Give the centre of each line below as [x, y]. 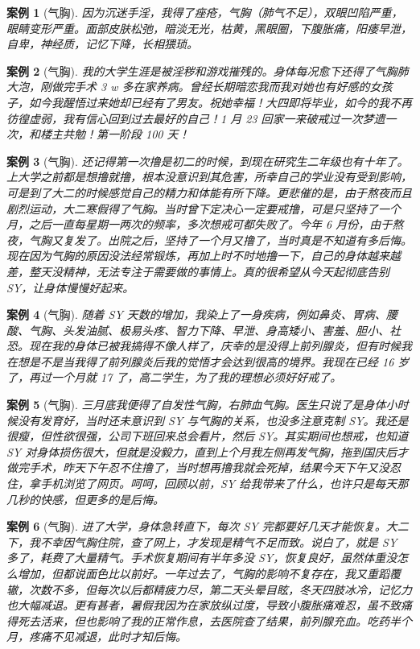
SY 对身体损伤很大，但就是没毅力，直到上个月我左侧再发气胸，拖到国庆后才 [208, 451]
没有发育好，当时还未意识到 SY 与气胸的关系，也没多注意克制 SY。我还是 [213, 420]
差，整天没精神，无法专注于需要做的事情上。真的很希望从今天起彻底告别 [198, 271]
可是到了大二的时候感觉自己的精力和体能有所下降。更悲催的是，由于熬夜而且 [209, 192]
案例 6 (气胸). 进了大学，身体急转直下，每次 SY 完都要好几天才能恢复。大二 [208, 526]
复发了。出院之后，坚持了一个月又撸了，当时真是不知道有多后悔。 [237, 240]
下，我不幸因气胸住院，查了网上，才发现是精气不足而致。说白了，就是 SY [202, 542]
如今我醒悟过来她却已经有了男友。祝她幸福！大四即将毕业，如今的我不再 [220, 102]
